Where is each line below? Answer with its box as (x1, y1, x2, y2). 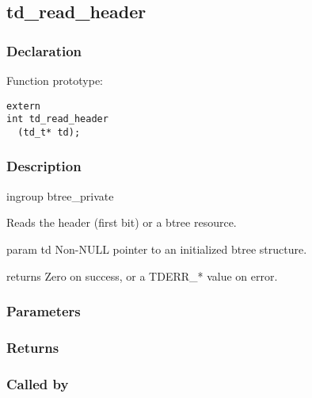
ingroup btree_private (6, 187, 114, 204)
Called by (6, 373, 69, 393)
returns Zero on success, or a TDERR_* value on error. (6, 267, 278, 284)
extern (6, 100, 40, 112)
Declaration (6, 40, 82, 60)
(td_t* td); (17, 126, 81, 138)
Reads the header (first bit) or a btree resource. (6, 214, 237, 231)
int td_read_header (6, 113, 108, 125)
